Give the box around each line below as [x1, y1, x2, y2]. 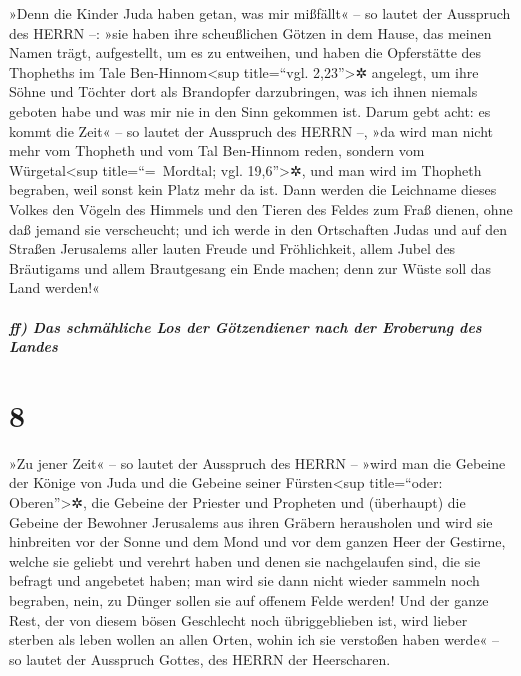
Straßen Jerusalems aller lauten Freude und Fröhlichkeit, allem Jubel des [9, 238, 456, 259]
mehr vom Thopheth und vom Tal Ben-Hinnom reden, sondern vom [9, 140, 425, 161]
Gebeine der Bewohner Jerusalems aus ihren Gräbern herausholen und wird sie [9, 511, 493, 532]
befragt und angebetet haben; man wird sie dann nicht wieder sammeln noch [9, 570, 480, 591]
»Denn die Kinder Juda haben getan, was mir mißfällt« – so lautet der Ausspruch [9, 3, 511, 23]
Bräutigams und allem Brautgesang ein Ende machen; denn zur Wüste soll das [9, 257, 492, 278]
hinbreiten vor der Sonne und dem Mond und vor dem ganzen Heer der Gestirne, [9, 531, 506, 552]
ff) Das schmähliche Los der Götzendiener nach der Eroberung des [9, 316, 482, 337]
